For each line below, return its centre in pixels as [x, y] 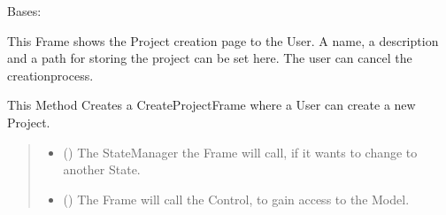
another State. [102, 169]
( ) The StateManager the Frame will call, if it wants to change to [240, 152]
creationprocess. [50, 75]
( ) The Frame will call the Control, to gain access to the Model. [236, 199]
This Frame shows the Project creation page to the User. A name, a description [223, 40]
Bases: [24, 11]
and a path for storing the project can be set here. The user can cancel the [210, 58]
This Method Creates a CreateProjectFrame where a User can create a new [211, 105]
